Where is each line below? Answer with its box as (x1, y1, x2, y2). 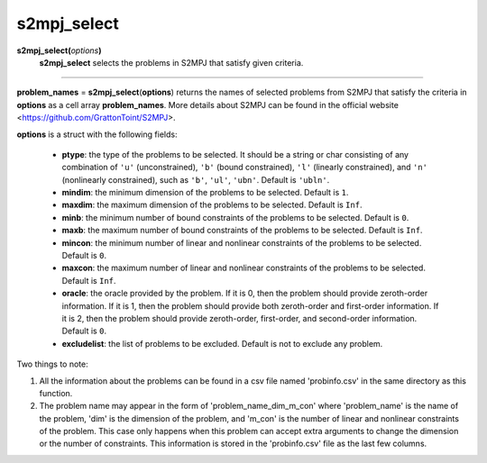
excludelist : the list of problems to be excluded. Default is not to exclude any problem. (61, 338, 383, 349)
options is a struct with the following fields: (16, 129, 178, 140)
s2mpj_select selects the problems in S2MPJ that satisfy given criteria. (39, 57, 304, 68)
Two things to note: (16, 359, 89, 369)
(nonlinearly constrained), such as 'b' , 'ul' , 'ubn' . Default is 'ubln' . (61, 174, 330, 185)
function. (39, 387, 73, 398)
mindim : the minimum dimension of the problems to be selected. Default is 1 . (61, 187, 349, 198)
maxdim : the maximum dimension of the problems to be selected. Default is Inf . (61, 199, 363, 211)
